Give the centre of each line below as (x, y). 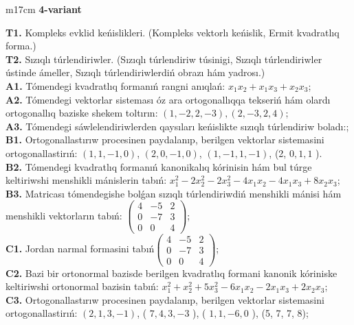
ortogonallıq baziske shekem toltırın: (82, 113)
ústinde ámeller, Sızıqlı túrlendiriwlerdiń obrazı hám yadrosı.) (135, 72)
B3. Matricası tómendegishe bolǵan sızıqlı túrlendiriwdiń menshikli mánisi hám (174, 193)
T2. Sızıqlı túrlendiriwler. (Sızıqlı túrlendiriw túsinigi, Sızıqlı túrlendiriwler (164, 59)
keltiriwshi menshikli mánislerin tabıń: (86, 180)
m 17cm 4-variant (44, 9)
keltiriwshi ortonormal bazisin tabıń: (82, 286)
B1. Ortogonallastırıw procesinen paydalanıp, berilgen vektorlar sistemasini (165, 140)
